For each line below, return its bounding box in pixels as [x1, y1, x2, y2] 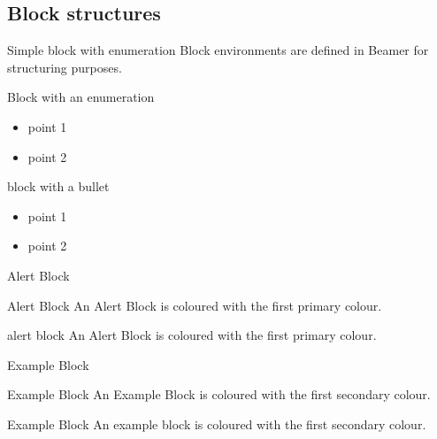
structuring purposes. [7, 58, 122, 76]
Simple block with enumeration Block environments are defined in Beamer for [7, 41, 429, 59]
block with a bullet [7, 177, 110, 196]
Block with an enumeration [7, 88, 155, 106]
